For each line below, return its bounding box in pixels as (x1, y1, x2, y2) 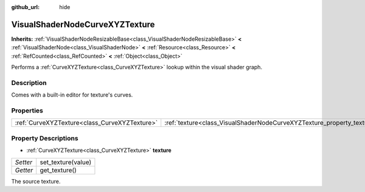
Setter (15, 158, 33, 166)
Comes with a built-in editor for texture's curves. (11, 91, 133, 98)
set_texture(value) (40, 158, 92, 166)
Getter (15, 166, 33, 174)
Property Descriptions (11, 134, 78, 142)
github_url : (11, 4, 40, 10)
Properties (11, 106, 44, 115)
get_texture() (40, 166, 77, 174)
